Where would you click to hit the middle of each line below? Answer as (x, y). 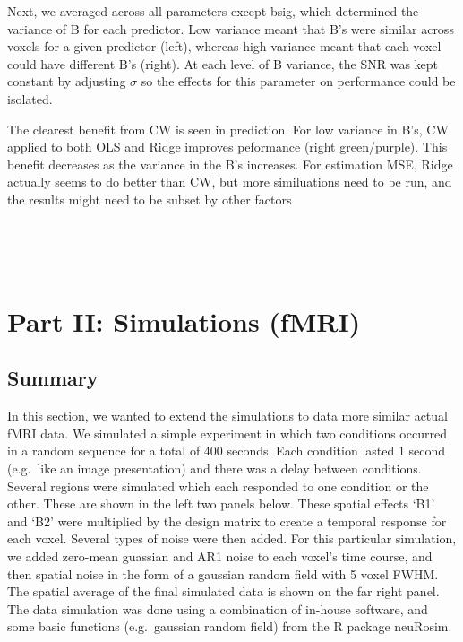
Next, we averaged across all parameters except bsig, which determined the (213, 11)
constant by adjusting (67, 81)
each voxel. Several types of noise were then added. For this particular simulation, (232, 538)
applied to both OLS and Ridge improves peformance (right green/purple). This (227, 147)
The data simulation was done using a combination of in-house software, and (218, 608)
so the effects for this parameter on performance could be (298, 81)
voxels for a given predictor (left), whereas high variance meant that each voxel (224, 46)
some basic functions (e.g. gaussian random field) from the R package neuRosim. (230, 626)
